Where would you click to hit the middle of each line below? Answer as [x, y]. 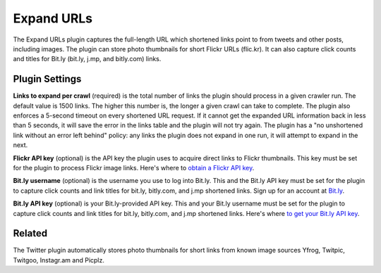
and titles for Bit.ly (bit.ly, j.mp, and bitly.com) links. [87, 59]
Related [30, 233]
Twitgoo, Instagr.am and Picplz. [59, 260]
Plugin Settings [47, 79]
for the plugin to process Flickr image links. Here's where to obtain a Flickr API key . [134, 167]
